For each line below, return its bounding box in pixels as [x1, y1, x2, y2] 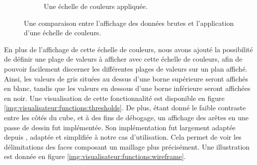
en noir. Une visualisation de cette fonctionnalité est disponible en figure [4, 92, 225, 103]
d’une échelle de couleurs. [24, 27, 101, 38]
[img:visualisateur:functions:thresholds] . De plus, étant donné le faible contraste [4, 102, 246, 113]
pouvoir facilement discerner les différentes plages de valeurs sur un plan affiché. [4, 63, 248, 74]
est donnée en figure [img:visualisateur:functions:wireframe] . [4, 151, 186, 162]
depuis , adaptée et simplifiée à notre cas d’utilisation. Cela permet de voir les [4, 132, 242, 142]
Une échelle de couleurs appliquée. [44, 1, 148, 11]
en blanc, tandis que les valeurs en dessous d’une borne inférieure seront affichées [4, 83, 251, 93]
